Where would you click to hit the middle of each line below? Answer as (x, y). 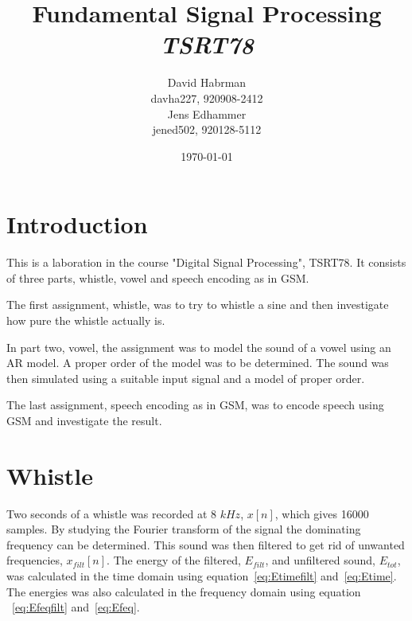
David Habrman (207, 82)
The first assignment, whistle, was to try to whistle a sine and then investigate (198, 305)
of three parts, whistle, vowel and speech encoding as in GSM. (158, 277)
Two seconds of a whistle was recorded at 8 (111, 513)
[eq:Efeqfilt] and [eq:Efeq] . (76, 607)
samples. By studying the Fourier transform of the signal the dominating (184, 529)
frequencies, (35, 560)
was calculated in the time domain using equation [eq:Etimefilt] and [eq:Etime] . (202, 576)
